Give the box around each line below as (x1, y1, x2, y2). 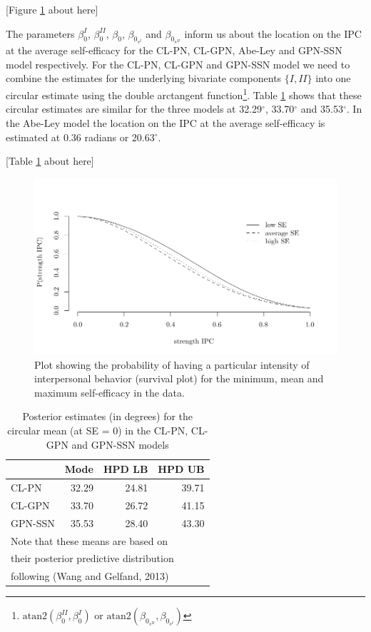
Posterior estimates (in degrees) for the (22, 409, 193, 424)
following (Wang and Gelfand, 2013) (11, 569, 169, 583)
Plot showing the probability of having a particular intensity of (34, 357, 310, 372)
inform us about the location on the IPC (184, 26, 362, 41)
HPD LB (103, 462, 148, 476)
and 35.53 (300, 101, 343, 116)
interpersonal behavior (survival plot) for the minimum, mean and (34, 371, 324, 386)
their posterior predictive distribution (11, 551, 174, 566)
